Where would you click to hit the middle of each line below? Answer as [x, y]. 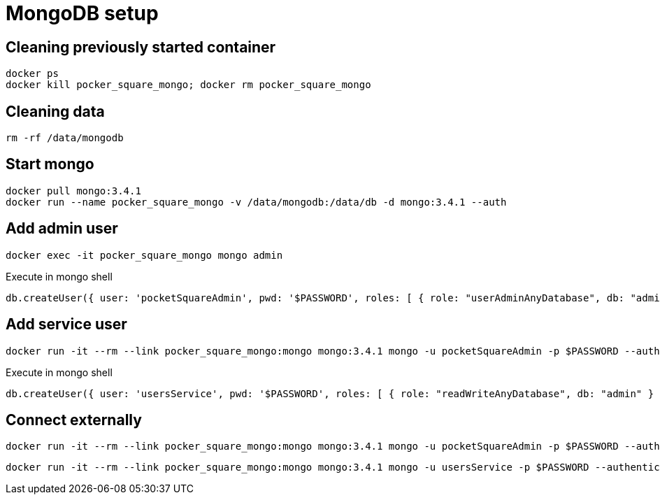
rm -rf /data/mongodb [65, 138]
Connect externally [74, 420]
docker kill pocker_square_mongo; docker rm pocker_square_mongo [188, 85]
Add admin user [62, 229]
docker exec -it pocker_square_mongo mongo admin [144, 255]
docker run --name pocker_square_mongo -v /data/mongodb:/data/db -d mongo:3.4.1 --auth [256, 202]
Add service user [66, 324]
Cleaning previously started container [141, 47]
